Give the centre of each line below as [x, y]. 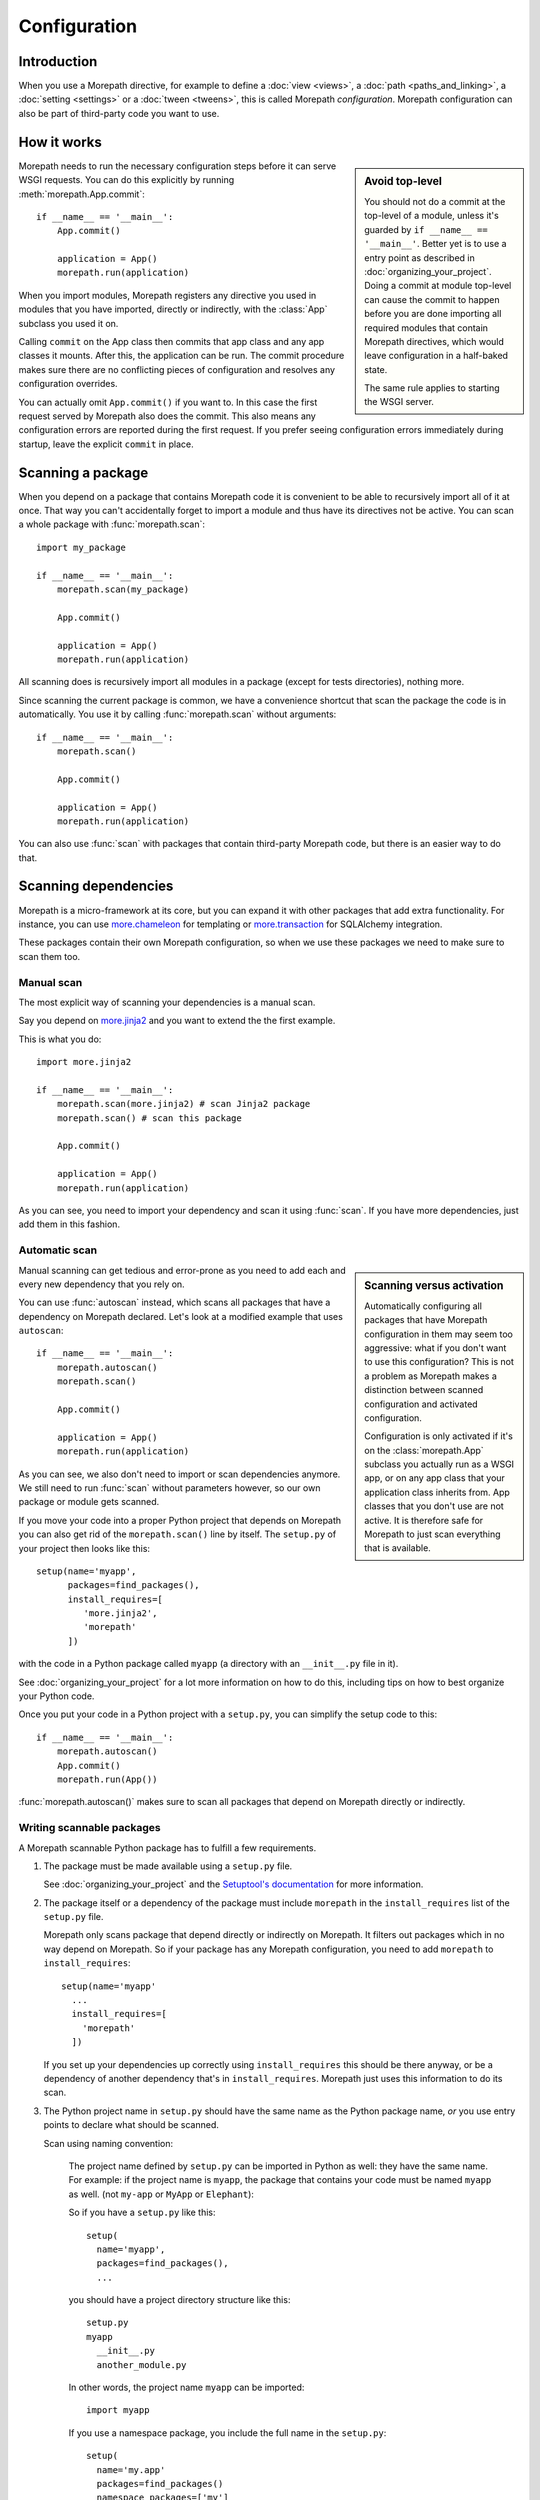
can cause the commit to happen [432, 299]
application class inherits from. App [437, 1492]
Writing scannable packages [89, 1828]
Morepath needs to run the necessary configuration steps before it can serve [177, 166]
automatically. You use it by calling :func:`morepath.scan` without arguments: [177, 714]
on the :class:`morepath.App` [424, 1450]
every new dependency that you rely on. [101, 1284]
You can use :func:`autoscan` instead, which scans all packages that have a [174, 1302]
